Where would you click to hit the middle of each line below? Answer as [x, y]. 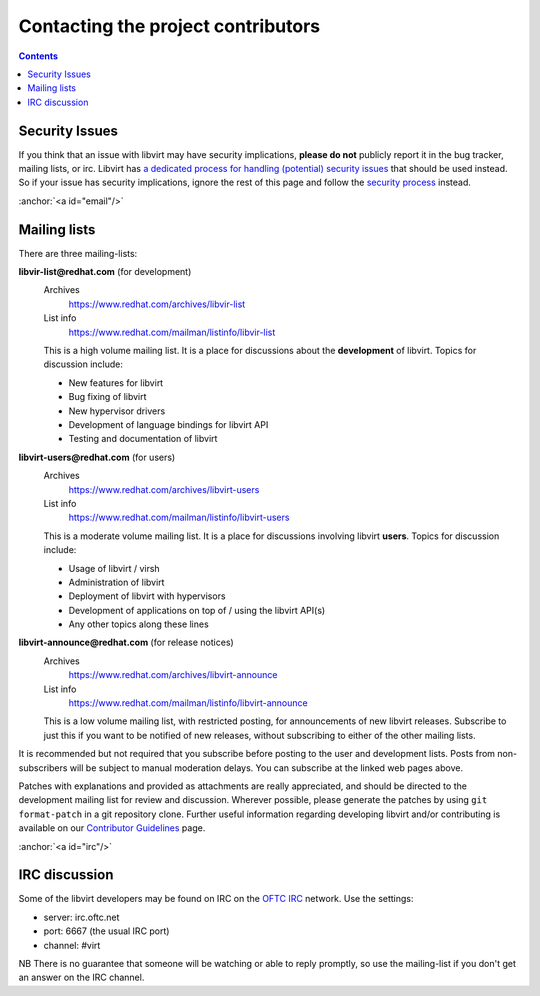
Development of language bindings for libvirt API [168, 424]
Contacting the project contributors [169, 26]
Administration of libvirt [116, 582]
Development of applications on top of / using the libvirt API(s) [197, 610]
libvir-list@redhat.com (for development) [105, 272]
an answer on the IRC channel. [81, 977]
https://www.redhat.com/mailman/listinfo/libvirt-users [179, 517]
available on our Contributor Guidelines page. [112, 828]
